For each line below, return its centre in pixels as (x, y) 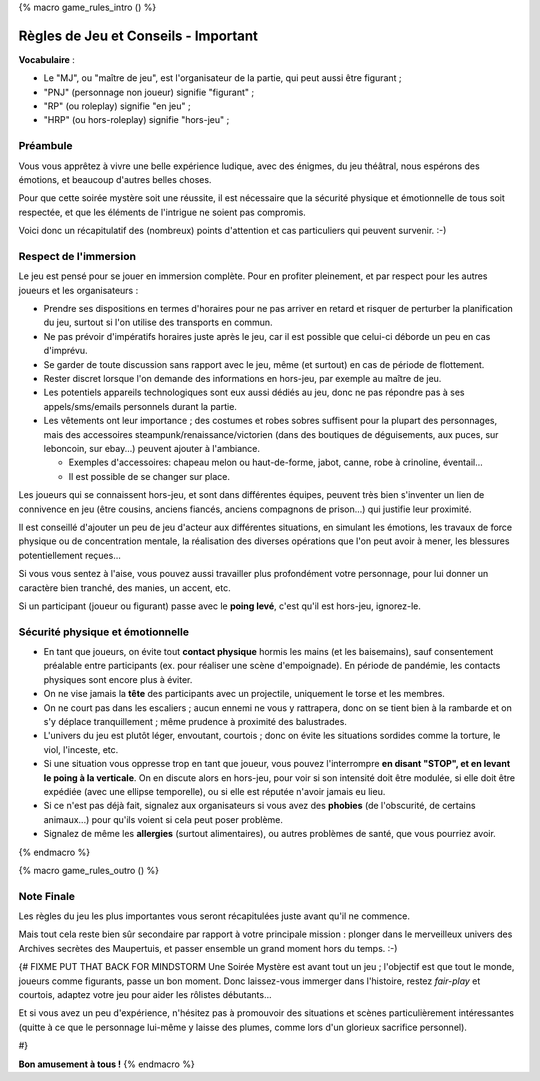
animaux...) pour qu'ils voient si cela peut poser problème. (163, 819)
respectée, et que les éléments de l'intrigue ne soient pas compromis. (162, 212)
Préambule (45, 146)
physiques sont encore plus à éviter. (118, 679)
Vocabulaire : (46, 59)
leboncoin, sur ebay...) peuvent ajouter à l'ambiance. (151, 448)
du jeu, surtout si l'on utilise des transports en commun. (158, 322)
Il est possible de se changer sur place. (149, 476)
